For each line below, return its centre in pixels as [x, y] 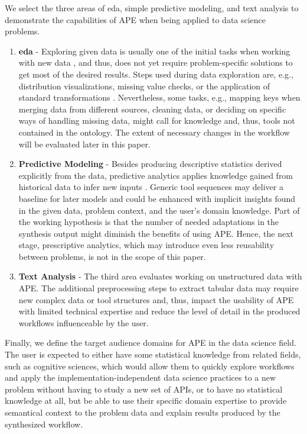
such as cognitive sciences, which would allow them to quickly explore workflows [150, 366]
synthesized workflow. [44, 424]
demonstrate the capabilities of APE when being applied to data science [135, 19]
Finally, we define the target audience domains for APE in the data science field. [151, 343]
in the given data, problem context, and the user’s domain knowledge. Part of [159, 210]
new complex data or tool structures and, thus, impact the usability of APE [156, 299]
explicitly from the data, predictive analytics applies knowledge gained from [156, 175]
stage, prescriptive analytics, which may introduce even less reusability [146, 245]
